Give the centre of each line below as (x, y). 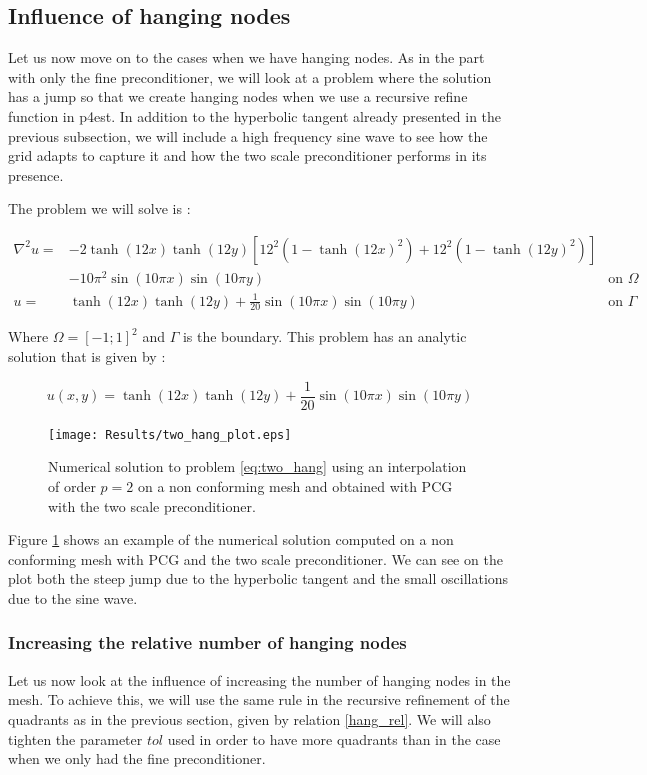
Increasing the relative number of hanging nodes (207, 642)
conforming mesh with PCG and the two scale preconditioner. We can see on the (255, 558)
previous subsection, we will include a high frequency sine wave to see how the (248, 135)
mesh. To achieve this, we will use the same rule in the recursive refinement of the (259, 699)
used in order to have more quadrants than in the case (334, 738)
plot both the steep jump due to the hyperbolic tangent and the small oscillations (258, 578)
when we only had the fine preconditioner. (137, 758)
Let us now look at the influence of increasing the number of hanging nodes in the (259, 679)
